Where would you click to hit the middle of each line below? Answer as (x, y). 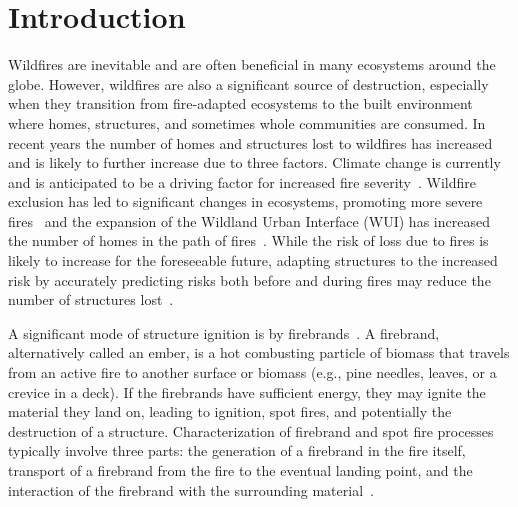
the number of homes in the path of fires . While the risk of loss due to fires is (248, 240)
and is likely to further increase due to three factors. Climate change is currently (254, 162)
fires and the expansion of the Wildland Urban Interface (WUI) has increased (249, 220)
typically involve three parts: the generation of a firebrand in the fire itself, (237, 450)
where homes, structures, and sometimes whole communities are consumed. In (247, 122)
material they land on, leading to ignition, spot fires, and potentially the (230, 411)
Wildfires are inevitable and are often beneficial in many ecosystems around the (252, 64)
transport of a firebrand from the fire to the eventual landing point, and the (240, 470)
